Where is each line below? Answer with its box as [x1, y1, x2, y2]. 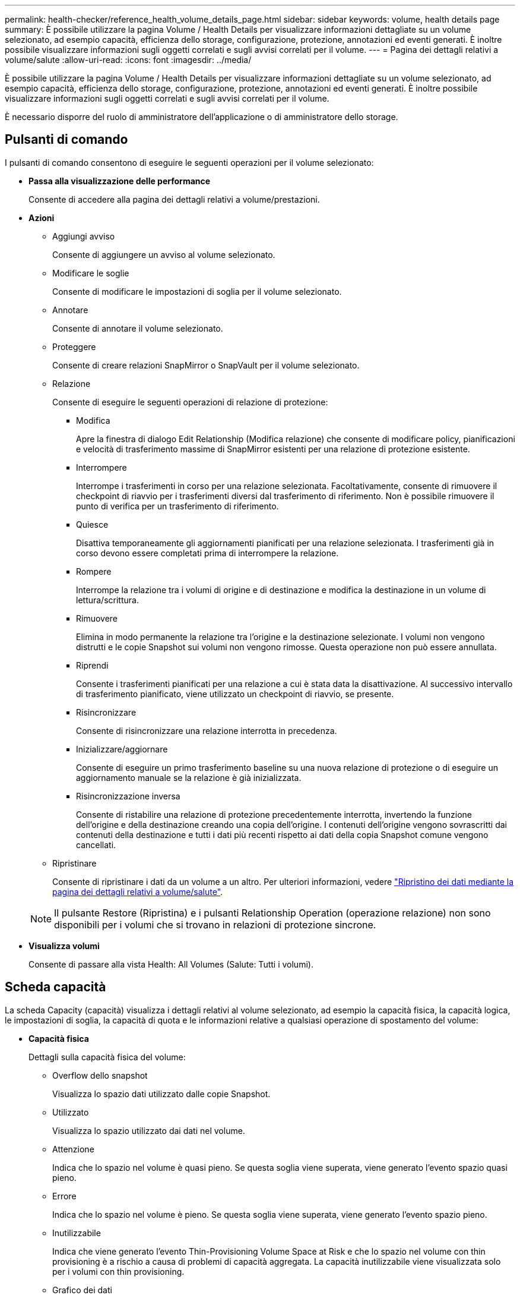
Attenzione [52, 1143, 94, 1154]
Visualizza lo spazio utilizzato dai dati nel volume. [52, 1125, 245, 1136]
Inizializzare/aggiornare [76, 743, 168, 754]
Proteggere [52, 341, 96, 352]
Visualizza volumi [28, 940, 100, 951]
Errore [52, 1190, 77, 1201]
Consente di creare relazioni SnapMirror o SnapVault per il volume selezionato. [52, 360, 360, 370]
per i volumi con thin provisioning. [52, 1266, 185, 1277]
